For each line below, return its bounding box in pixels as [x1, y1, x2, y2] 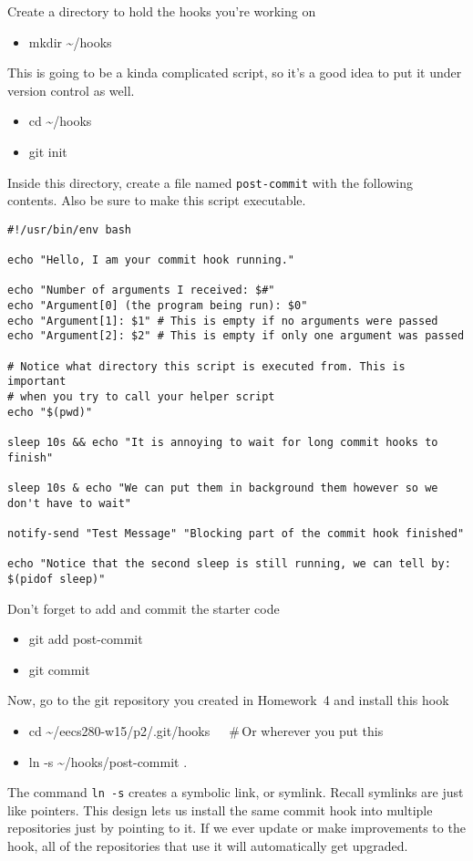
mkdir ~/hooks [28, 32, 112, 51]
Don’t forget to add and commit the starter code [7, 598, 280, 617]
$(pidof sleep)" [7, 572, 106, 586]
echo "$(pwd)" [7, 405, 93, 419]
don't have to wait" [7, 496, 132, 510]
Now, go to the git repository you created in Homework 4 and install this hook [7, 690, 449, 710]
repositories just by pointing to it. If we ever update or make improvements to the [7, 818, 466, 837]
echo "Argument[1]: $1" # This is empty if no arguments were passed [7, 314, 438, 327]
